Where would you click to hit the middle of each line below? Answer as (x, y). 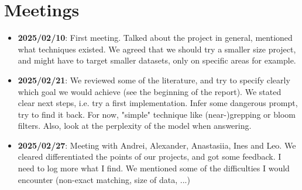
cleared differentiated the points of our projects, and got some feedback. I (150, 156)
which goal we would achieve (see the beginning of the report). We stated (150, 91)
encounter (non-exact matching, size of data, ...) (104, 179)
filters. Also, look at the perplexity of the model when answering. (135, 126)
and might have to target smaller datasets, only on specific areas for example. (157, 60)
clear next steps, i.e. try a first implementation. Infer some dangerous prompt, (158, 103)
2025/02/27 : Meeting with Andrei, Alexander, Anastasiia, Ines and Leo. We (157, 145)
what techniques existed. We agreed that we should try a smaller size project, (157, 49)
